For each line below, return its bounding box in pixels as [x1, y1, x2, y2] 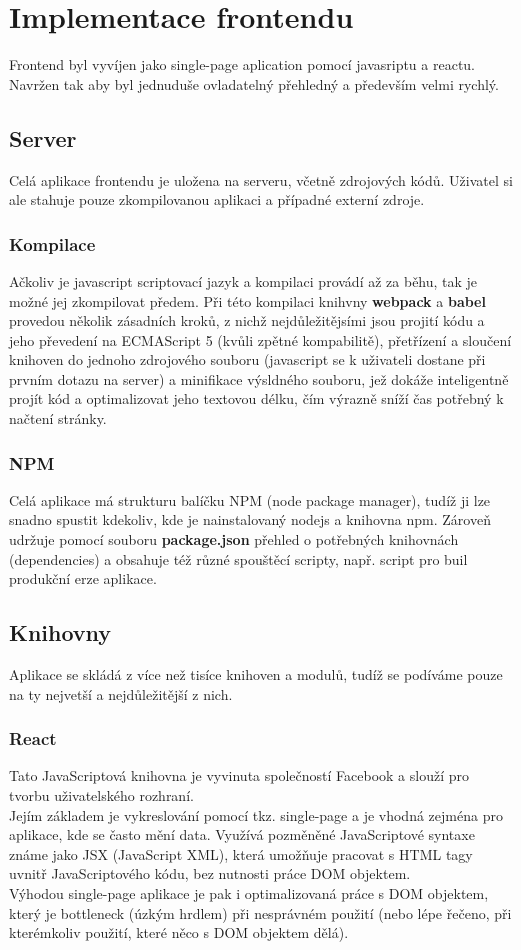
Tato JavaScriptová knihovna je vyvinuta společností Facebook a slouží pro [9, 765, 470, 786]
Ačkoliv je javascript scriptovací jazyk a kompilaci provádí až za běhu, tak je [9, 270, 478, 291]
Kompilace [9, 231, 96, 256]
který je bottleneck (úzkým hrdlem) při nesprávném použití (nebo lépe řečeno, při [9, 902, 512, 923]
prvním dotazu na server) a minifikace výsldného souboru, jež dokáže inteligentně [9, 368, 509, 389]
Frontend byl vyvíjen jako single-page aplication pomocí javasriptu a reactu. [9, 54, 476, 75]
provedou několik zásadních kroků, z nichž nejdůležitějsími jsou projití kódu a [9, 310, 485, 331]
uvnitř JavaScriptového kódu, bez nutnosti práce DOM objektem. [9, 863, 411, 884]
